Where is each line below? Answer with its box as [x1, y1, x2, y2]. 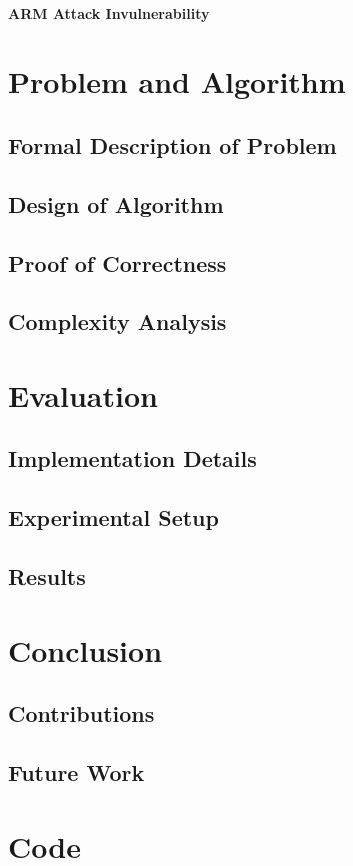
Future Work [8, 756, 145, 787]
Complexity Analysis [8, 306, 227, 337]
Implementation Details [8, 443, 257, 474]
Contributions [8, 698, 155, 729]
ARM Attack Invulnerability [8, 2, 210, 23]
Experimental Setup [8, 502, 219, 533]
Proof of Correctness [8, 247, 227, 278]
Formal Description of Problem [8, 129, 337, 160]
